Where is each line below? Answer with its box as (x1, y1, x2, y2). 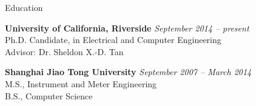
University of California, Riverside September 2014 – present (5, 21, 249, 34)
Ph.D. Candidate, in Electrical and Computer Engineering (5, 33, 221, 46)
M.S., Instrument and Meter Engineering (5, 77, 157, 90)
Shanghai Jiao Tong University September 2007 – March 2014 (5, 65, 252, 78)
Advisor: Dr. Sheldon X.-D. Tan (5, 45, 124, 58)
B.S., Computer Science (5, 89, 93, 102)
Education (5, 1, 43, 13)
